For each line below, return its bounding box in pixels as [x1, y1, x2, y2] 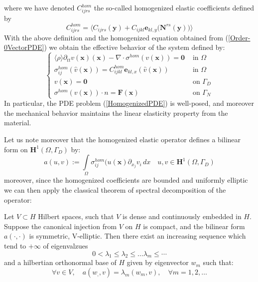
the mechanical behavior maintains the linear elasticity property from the [4, 107, 228, 118]
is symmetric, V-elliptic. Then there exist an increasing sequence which [29, 231, 246, 241]
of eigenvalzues [43, 241, 88, 251]
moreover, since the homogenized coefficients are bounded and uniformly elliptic [4, 175, 248, 185]
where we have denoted [4, 2, 75, 12]
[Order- [228, 32, 251, 42]
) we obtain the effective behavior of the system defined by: [44, 42, 225, 52]
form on [4, 144, 28, 154]
